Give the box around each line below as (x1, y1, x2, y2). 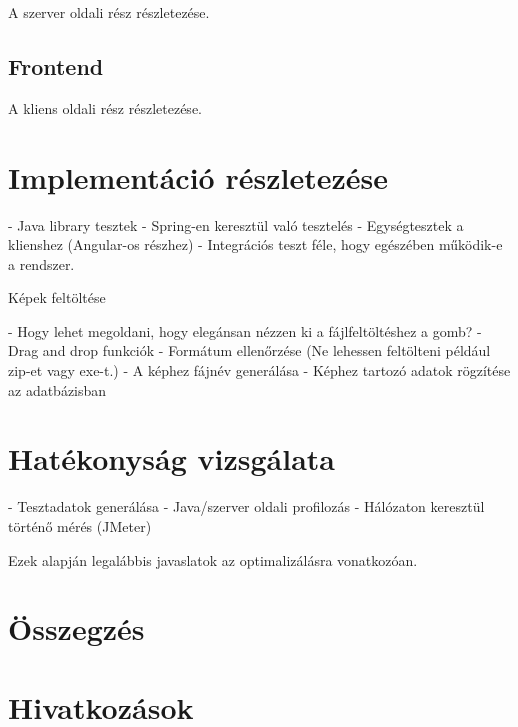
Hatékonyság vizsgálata (8, 438, 335, 479)
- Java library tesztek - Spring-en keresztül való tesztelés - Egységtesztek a (8, 214, 464, 235)
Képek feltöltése (8, 287, 106, 308)
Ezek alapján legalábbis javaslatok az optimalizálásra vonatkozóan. (8, 549, 418, 570)
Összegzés (8, 608, 145, 649)
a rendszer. (8, 253, 75, 274)
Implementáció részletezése (8, 156, 388, 197)
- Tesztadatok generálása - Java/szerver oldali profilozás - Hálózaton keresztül (8, 496, 485, 517)
